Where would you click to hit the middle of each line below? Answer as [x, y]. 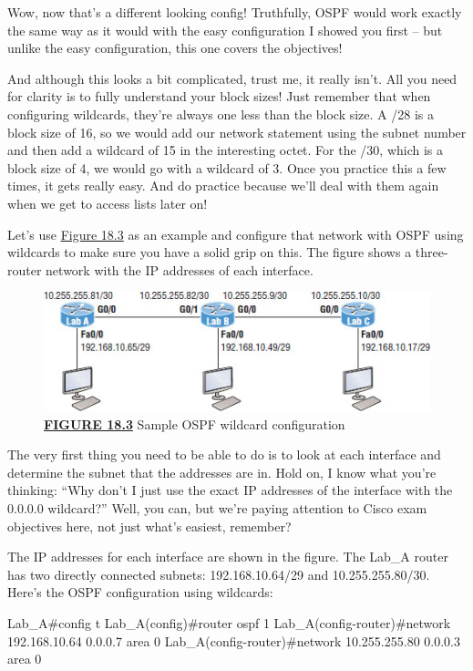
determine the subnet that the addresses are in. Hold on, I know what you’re [222, 472]
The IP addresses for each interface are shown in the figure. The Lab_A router [228, 557]
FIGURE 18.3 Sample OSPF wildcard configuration [195, 423]
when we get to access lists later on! [108, 203]
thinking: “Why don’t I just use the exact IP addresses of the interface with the [230, 490]
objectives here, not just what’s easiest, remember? [149, 526]
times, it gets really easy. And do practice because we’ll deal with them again [223, 186]
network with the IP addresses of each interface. [180, 269]
